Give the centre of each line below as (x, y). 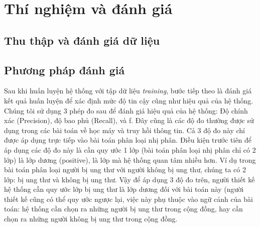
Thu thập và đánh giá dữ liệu (82, 40)
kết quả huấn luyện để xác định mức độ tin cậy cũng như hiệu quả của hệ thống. (129, 100)
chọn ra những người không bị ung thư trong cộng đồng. (91, 219)
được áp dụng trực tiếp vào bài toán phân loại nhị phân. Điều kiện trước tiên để (128, 140)
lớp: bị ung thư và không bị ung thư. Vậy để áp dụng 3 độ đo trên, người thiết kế (129, 179)
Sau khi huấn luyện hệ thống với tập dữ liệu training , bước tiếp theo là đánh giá (128, 91)
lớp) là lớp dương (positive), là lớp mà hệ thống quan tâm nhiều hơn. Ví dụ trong (130, 159)
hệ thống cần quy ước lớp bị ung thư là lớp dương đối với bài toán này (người (124, 189)
